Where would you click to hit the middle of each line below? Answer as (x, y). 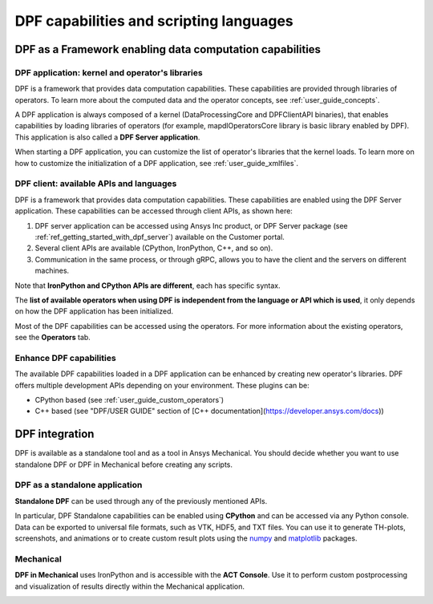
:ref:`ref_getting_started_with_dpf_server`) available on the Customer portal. (160, 237)
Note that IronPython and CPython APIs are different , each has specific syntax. (148, 286)
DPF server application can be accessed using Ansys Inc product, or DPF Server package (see (191, 225)
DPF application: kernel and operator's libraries (109, 72)
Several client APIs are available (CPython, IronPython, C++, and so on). (154, 248)
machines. (52, 271)
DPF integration (55, 434)
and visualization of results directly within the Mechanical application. (129, 586)
